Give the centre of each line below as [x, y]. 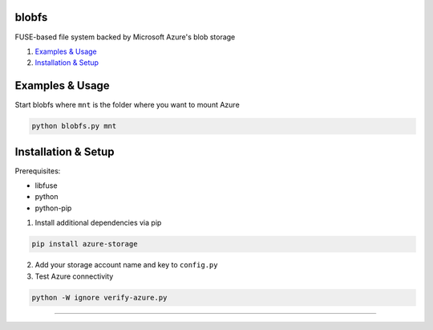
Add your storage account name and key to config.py [126, 265]
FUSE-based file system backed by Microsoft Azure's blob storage [125, 37]
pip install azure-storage [85, 244]
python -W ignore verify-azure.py [99, 297]
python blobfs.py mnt [74, 126]
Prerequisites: [38, 171]
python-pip [53, 208]
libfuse [46, 185]
